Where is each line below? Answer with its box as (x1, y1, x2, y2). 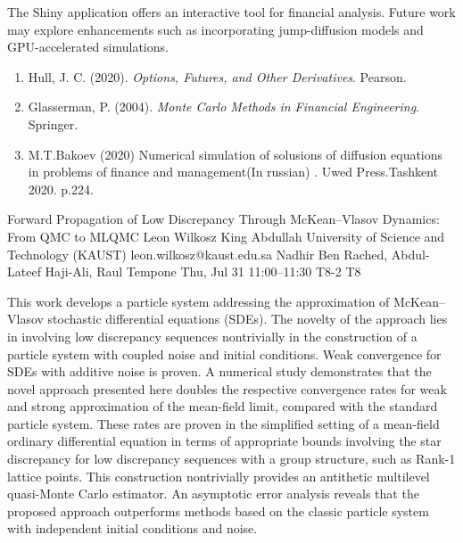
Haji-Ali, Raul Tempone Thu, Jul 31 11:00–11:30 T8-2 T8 (45, 262, 361, 281)
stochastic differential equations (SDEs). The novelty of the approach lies (47, 309, 448, 328)
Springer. (28, 114, 79, 133)
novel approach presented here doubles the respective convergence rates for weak (7, 379, 447, 398)
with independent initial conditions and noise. (7, 519, 258, 538)
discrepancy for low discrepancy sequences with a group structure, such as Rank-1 (7, 449, 456, 468)
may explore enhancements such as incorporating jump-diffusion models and (7, 20, 424, 38)
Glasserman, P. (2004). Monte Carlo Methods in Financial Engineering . (28, 97, 419, 116)
